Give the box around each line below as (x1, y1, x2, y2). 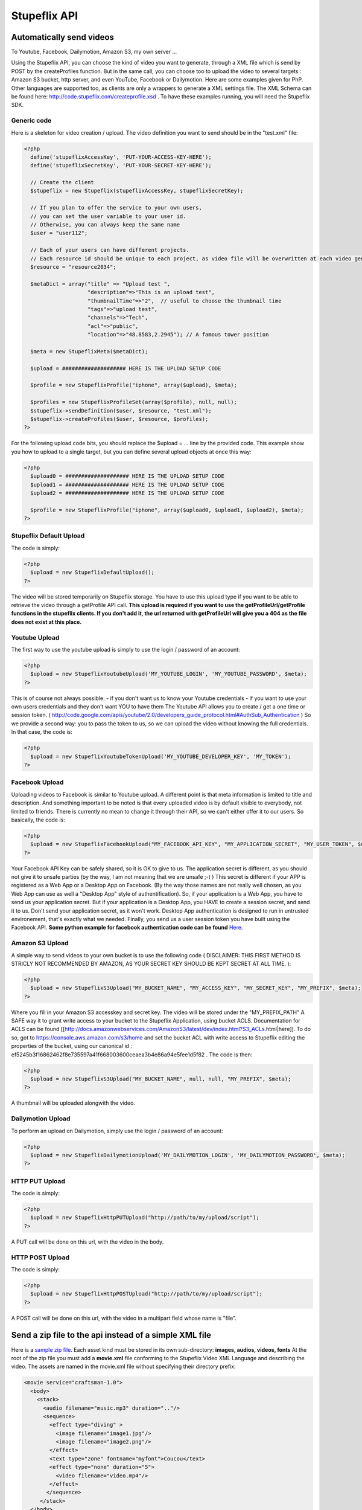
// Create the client (30, 179, 95, 186)
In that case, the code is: (11, 728, 72, 736)
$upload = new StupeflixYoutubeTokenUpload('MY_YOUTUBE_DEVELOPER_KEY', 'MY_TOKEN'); (30, 753, 291, 760)
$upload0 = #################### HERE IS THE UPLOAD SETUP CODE (30, 473, 224, 480)
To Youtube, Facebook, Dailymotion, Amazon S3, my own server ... (11, 48, 177, 56)
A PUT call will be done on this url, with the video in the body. (11, 1238, 164, 1245)
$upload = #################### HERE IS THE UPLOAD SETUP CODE (30, 365, 221, 371)
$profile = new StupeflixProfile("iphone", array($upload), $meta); (30, 382, 238, 389)
